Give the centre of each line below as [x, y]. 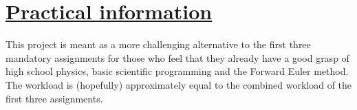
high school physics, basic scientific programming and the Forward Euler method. [177, 71]
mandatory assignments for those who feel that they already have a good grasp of [177, 57]
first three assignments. [54, 98]
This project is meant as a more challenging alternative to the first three [158, 44]
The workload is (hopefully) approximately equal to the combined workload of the [179, 84]
